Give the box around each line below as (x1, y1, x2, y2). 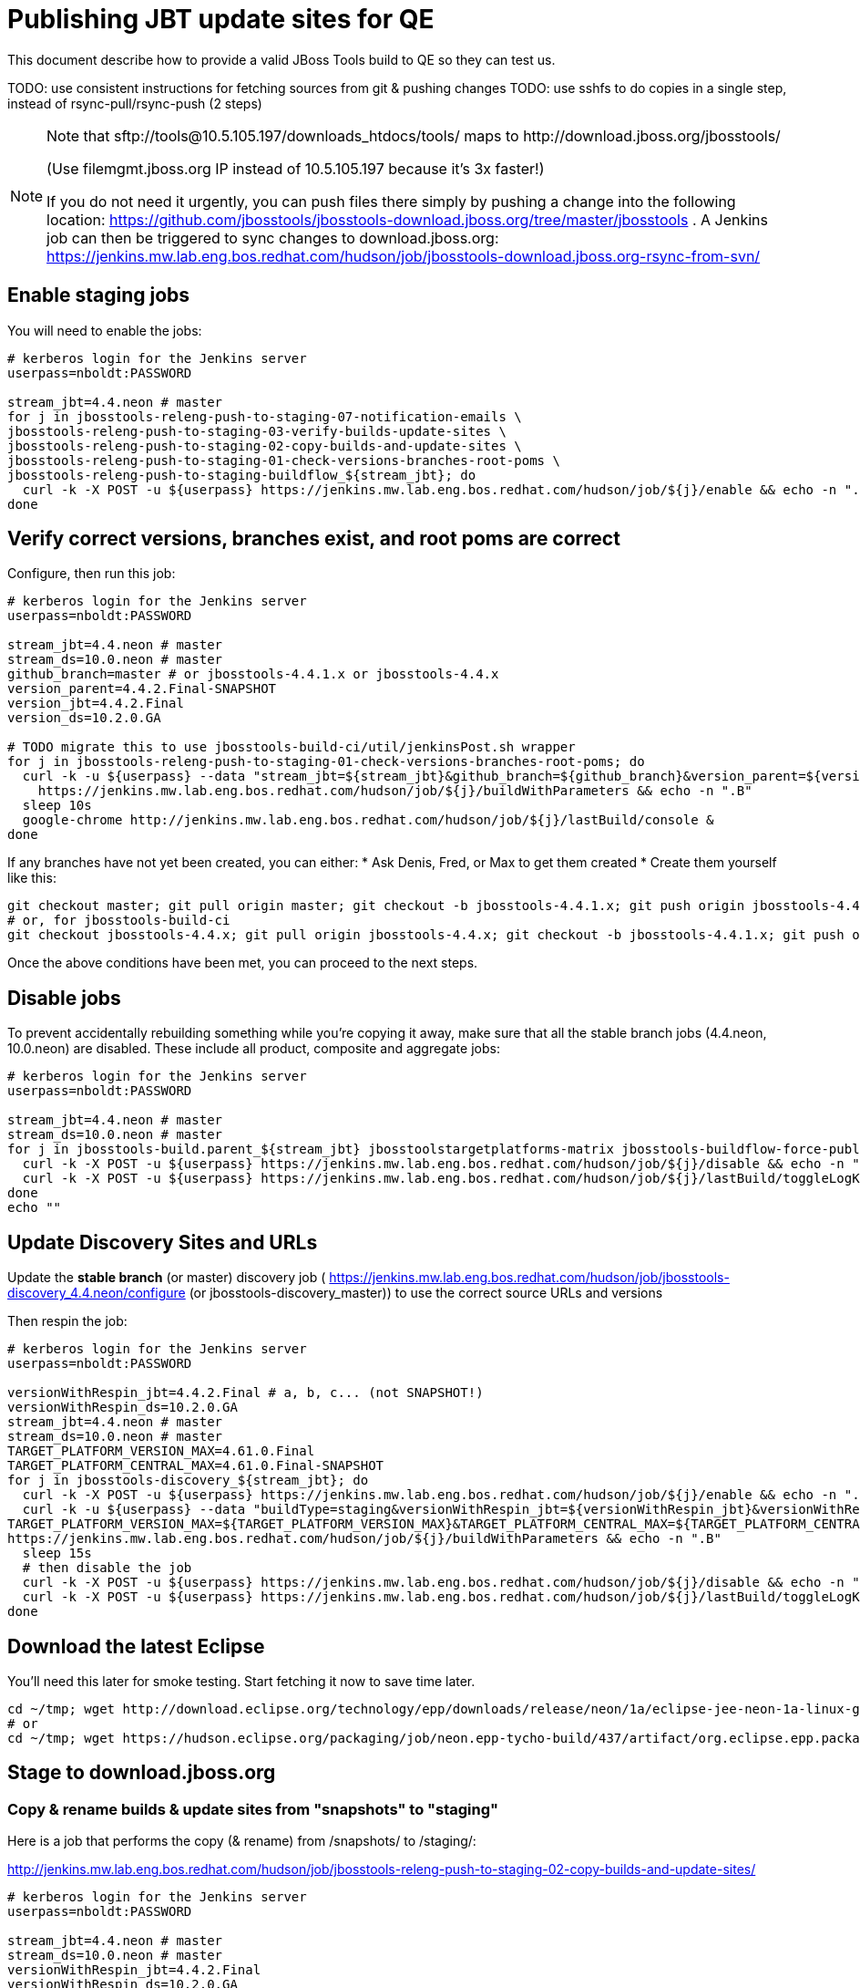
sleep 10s (22, 798, 92, 813)
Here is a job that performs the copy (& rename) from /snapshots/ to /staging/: (7, 1833, 476, 1849)
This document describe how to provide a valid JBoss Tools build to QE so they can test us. (7, 51, 556, 67)
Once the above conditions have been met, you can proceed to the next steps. (7, 955, 478, 971)
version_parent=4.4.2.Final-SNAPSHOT (7, 681, 277, 697)
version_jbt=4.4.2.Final (7, 696, 184, 711)
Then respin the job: (7, 1313, 128, 1330)
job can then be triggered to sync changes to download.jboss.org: (46, 228, 499, 247)
